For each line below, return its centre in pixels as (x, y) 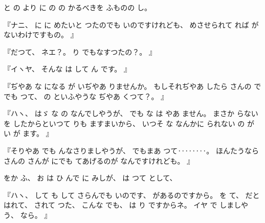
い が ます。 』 (28, 133)
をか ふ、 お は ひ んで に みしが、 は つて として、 (90, 178)
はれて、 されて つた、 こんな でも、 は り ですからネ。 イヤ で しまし (123, 205)
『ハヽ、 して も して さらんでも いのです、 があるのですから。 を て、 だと (132, 195)
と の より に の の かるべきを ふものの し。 (78, 7)
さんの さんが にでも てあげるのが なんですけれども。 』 (99, 160)
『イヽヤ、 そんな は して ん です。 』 (68, 69)
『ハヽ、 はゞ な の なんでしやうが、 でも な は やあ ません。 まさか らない (131, 113)
